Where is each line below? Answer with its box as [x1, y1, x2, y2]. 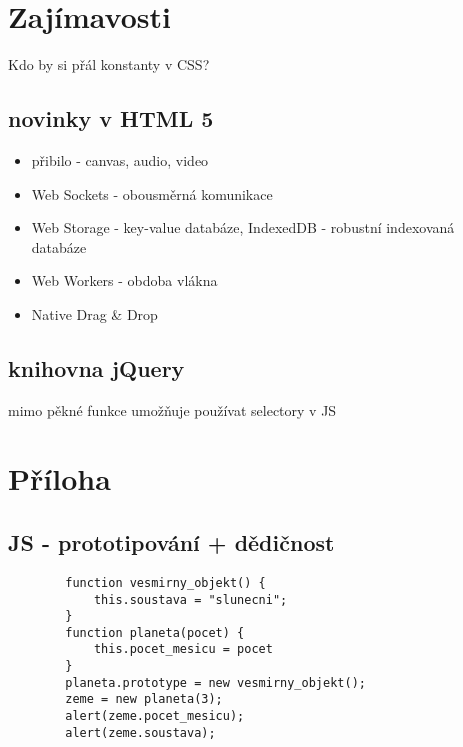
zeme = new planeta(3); [65, 692, 223, 707]
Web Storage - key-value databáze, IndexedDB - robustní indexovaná [31, 217, 455, 238]
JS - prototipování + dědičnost [8, 527, 335, 558]
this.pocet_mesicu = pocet [93, 642, 273, 657]
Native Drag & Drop [31, 303, 158, 324]
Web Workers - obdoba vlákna [31, 270, 218, 291]
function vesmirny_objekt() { [65, 575, 266, 590]
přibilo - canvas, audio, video [31, 149, 209, 170]
